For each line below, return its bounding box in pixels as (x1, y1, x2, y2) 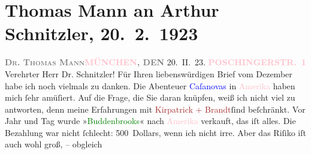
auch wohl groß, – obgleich (5, 138, 102, 150)
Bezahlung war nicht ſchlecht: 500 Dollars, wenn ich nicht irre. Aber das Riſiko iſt (5, 126, 306, 138)
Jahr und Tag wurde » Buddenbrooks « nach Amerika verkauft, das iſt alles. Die (5, 114, 296, 127)
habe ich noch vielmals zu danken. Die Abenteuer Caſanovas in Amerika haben (5, 79, 295, 92)
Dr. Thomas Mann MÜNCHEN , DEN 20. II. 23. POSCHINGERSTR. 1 (5, 56, 306, 68)
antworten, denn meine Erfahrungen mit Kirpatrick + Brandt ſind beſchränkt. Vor (5, 102, 306, 115)
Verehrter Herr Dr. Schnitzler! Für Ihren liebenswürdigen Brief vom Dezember (5, 67, 292, 80)
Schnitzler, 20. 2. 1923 (5, 21, 198, 46)
